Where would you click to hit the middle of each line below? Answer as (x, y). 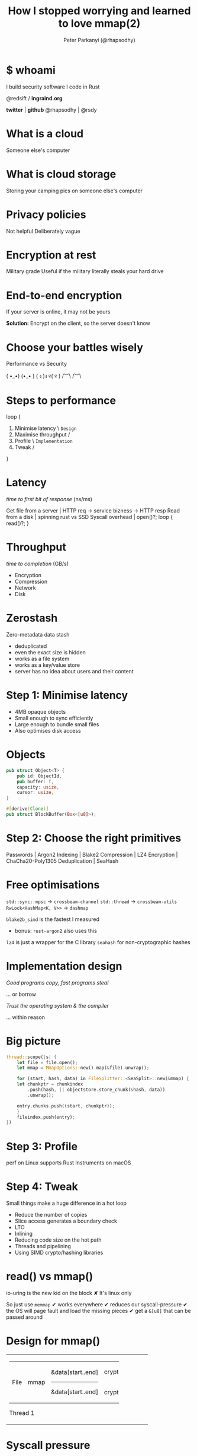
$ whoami (31, 70)
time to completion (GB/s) (38, 564)
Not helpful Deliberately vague (43, 231)
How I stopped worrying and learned (99, 11)
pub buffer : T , (35, 781)
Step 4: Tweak (42, 1187)
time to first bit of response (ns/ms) (49, 499)
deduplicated (31, 646)
